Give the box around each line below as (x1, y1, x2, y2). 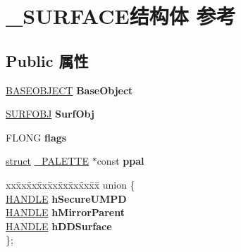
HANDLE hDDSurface (6, 218, 112, 233)
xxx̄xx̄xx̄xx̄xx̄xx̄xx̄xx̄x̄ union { (6, 177, 135, 191)
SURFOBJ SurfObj (6, 106, 94, 121)
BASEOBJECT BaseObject (6, 82, 133, 97)
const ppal (97, 153, 144, 168)
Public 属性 (6, 49, 89, 71)
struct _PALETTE (6, 153, 89, 168)
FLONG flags (6, 130, 67, 144)
